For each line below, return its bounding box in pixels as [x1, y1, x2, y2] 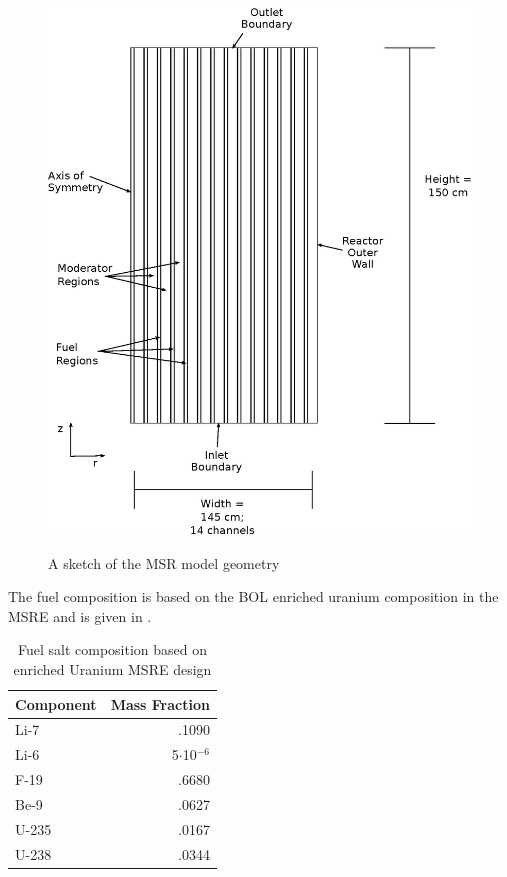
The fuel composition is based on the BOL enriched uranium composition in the [8, 586, 499, 607]
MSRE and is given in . [8, 605, 152, 626]
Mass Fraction [110, 693, 210, 714]
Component [15, 693, 97, 714]
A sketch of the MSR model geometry [48, 552, 280, 573]
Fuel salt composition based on [17, 639, 207, 660]
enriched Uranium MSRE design [13, 659, 212, 679]
